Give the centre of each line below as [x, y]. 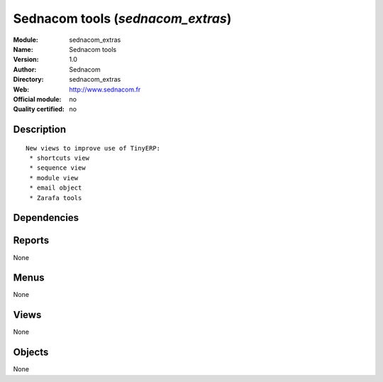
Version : [26, 60]
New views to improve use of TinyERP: [93, 148]
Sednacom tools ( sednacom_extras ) [122, 18]
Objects [31, 353]
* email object [56, 188]
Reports [31, 240]
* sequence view [57, 168]
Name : [23, 49]
